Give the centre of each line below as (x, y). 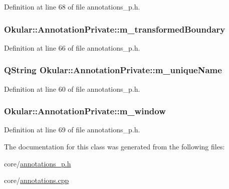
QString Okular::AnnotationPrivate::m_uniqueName (113, 70)
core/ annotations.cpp (37, 180)
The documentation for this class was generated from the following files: (114, 147)
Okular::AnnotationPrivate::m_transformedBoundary (115, 29)
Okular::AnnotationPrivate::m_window (85, 111)
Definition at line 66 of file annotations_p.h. (72, 47)
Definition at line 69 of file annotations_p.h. (72, 130)
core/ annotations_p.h (38, 163)
